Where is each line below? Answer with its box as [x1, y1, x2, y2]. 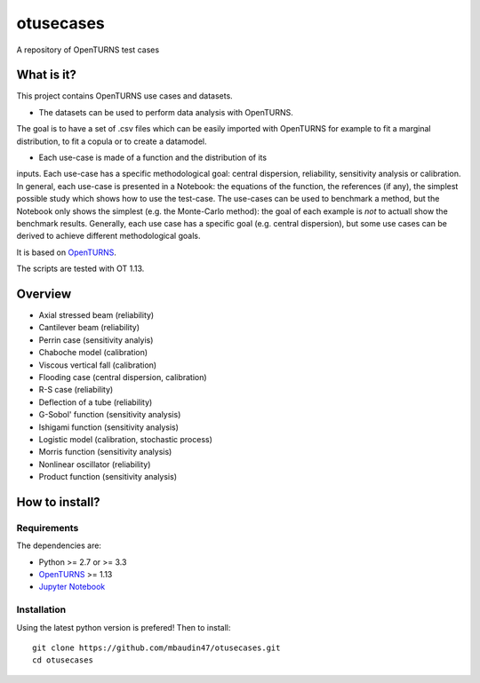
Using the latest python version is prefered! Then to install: [16, 622, 231, 632]
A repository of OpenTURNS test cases [16, 44, 160, 55]
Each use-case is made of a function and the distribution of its [38, 152, 267, 163]
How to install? [16, 494, 101, 510]
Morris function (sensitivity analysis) [38, 447, 172, 457]
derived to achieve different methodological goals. [16, 231, 201, 242]
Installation [16, 604, 67, 616]
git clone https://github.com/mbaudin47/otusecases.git [32, 642, 281, 653]
